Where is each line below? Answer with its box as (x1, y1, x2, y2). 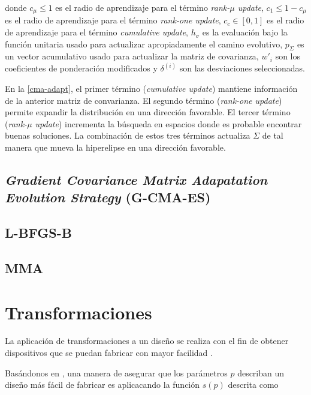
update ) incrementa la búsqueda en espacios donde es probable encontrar (35, 117, 302, 130)
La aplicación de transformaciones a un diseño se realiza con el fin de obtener (5, 334, 289, 347)
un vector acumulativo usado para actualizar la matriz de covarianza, (5, 50, 259, 62)
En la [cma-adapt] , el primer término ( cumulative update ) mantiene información (5, 82, 298, 95)
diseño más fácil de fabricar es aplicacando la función (5, 378, 200, 391)
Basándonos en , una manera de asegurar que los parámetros (5, 366, 228, 379)
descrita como (228, 378, 279, 391)
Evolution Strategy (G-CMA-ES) (5, 188, 211, 207)
